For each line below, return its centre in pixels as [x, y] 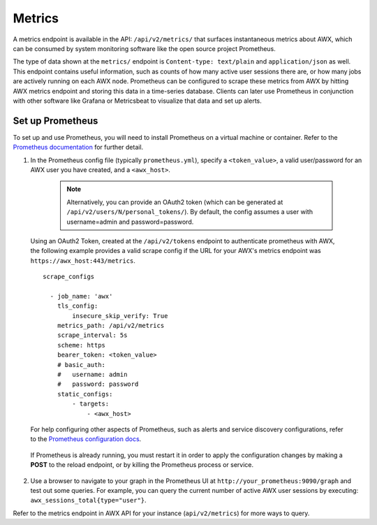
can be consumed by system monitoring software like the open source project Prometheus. [144, 48]
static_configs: [85, 394]
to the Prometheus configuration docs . [86, 439]
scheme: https [81, 345]
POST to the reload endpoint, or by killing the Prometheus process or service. [142, 465]
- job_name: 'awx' [81, 296]
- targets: [91, 404]
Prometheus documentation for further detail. [78, 148]
